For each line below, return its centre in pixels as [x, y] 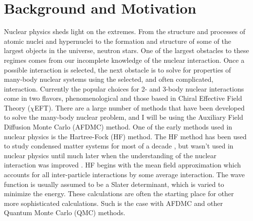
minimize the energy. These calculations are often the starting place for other [119, 193]
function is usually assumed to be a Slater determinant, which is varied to [114, 184]
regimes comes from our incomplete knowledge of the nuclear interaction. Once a [124, 60]
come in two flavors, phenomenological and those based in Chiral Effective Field [123, 98]
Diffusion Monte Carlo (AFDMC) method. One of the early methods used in [118, 127]
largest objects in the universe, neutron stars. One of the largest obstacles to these [126, 50]
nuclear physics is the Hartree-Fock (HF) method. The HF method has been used [125, 136]
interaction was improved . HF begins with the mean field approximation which [122, 165]
